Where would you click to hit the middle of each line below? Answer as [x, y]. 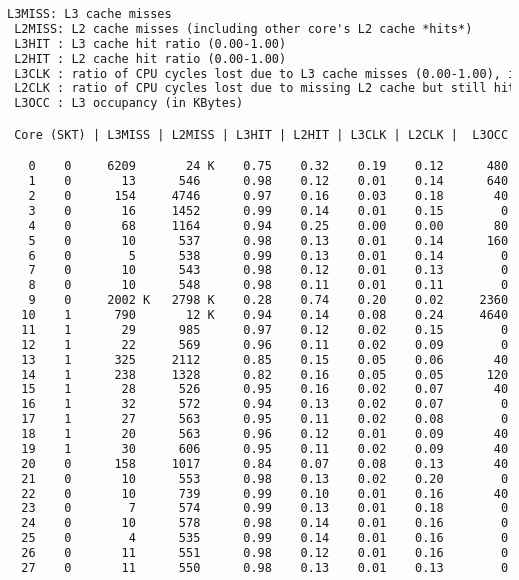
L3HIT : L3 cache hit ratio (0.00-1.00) [150, 43]
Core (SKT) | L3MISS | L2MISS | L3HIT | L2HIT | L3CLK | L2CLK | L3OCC [261, 134]
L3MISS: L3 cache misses [89, 14]
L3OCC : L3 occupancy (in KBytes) [129, 103]
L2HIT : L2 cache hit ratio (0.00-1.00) [150, 58]
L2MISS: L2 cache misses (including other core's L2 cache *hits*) [243, 28]
